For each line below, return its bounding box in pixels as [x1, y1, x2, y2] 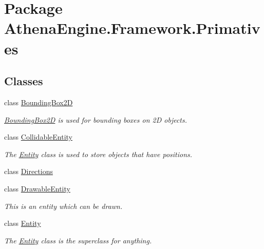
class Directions [4, 166, 53, 177]
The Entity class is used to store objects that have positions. [4, 148, 193, 159]
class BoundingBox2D [4, 97, 73, 107]
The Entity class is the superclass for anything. [4, 235, 152, 245]
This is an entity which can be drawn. [4, 200, 123, 211]
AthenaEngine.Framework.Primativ [4, 17, 260, 39]
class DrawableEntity [4, 183, 70, 194]
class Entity [4, 218, 41, 228]
